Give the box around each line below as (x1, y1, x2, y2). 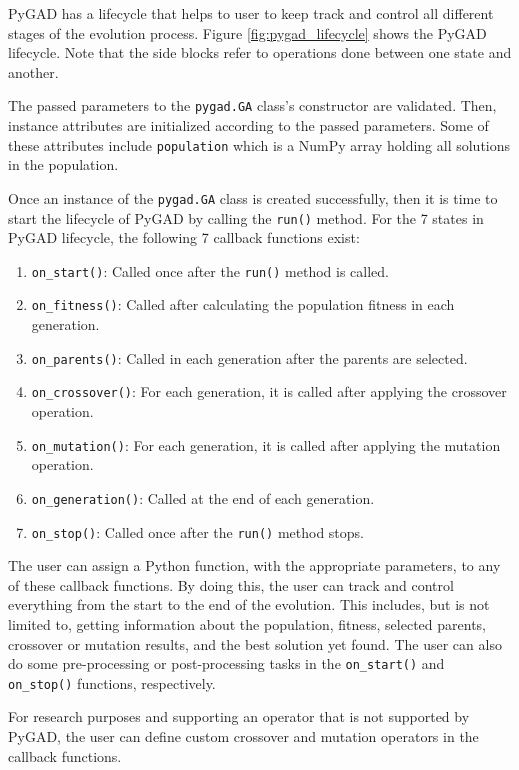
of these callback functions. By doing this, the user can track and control (8, 574, 454, 595)
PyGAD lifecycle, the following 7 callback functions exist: (8, 227, 360, 248)
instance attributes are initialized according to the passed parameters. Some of (8, 115, 489, 136)
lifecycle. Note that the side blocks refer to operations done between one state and (8, 42, 512, 63)
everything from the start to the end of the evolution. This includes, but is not (8, 594, 490, 615)
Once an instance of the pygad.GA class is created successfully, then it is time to (8, 187, 498, 208)
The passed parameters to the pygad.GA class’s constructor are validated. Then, (8, 95, 497, 116)
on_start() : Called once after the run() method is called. (31, 260, 389, 281)
